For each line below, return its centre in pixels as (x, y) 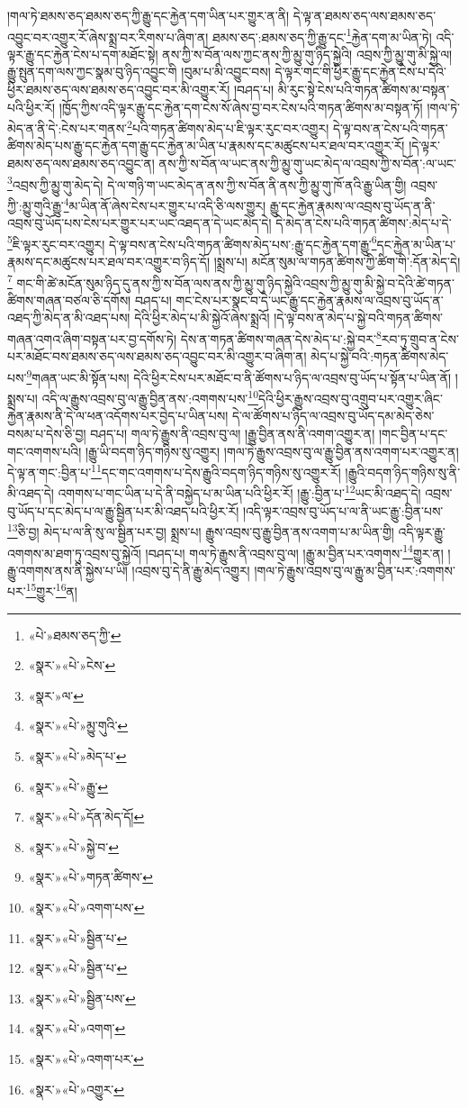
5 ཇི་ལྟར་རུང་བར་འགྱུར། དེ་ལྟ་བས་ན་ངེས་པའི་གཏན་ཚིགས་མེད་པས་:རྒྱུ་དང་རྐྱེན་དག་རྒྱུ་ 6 (192, 242)
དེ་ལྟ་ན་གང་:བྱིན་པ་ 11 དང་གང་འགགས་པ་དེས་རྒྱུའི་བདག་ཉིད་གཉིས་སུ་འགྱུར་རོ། (174, 471)
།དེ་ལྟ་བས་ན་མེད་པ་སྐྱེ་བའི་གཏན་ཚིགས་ (359, 318)
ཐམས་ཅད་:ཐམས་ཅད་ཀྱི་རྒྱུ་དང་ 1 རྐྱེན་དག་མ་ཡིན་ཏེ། (322, 35)
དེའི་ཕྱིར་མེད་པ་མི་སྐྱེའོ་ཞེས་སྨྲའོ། (202, 318)
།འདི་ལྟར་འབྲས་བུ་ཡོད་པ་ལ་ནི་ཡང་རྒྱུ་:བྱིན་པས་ (343, 510)
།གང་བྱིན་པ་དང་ (413, 433)
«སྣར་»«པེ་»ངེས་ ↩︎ (72, 665)
